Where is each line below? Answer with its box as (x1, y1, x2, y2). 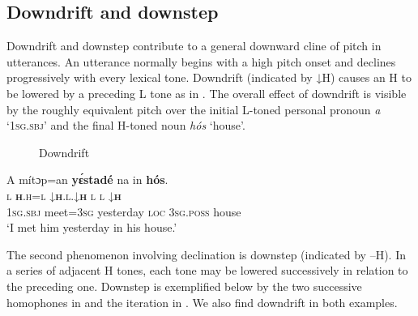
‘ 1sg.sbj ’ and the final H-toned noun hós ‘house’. (6, 117, 245, 134)
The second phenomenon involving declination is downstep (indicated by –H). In (6, 246, 406, 263)
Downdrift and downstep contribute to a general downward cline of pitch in (6, 37, 382, 54)
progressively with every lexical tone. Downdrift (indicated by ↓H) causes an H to (6, 69, 412, 86)
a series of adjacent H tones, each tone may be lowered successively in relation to (6, 262, 408, 279)
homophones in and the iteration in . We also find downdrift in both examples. (6, 293, 398, 310)
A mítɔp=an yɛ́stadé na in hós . (6, 171, 168, 188)
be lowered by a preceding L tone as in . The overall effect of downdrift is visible (6, 84, 407, 101)
